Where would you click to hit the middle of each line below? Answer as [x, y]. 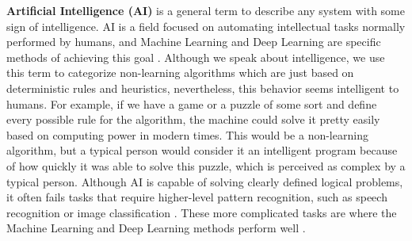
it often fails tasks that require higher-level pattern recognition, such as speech [197, 197]
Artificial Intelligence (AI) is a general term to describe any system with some [206, 10]
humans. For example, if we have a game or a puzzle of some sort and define [192, 103]
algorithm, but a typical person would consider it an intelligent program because [202, 150]
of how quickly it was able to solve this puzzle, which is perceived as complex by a [206, 165]
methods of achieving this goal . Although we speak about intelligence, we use [196, 57]
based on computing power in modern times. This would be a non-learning [187, 134]
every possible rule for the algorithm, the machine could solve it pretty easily [193, 119]
